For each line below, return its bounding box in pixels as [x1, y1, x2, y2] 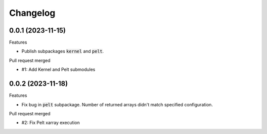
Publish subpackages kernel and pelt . [21, 48, 104, 54]
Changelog [9, 7, 55, 18]
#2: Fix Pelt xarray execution [21, 120, 80, 126]
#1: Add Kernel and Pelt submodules [21, 67, 96, 73]
